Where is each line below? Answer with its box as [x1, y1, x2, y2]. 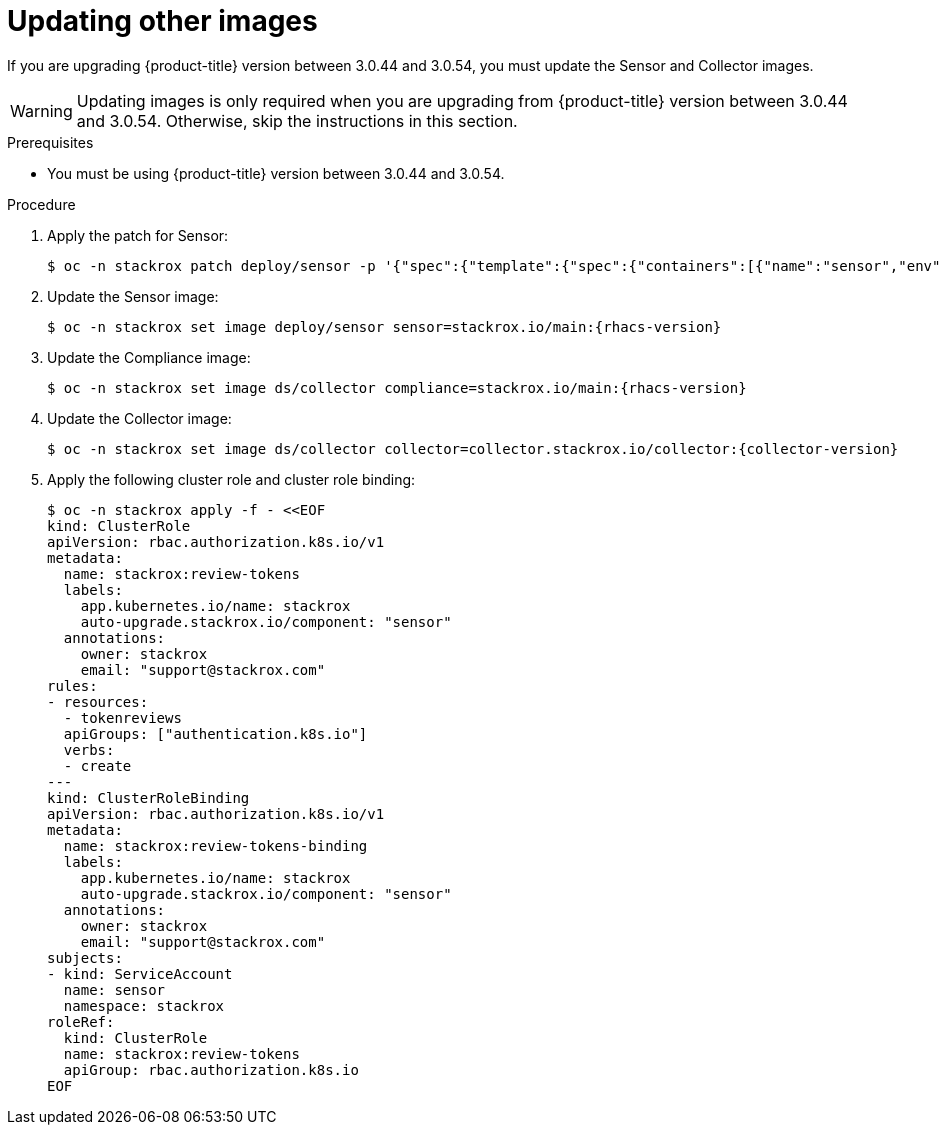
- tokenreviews [63, 709, 182, 726]
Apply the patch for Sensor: [47, 226, 229, 244]
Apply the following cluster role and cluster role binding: [47, 470, 416, 488]
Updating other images [7, 4, 318, 38]
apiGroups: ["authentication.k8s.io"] [63, 725, 368, 742]
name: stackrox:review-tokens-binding [63, 837, 368, 854]
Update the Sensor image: [47, 287, 219, 305]
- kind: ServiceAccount [47, 965, 233, 982]
